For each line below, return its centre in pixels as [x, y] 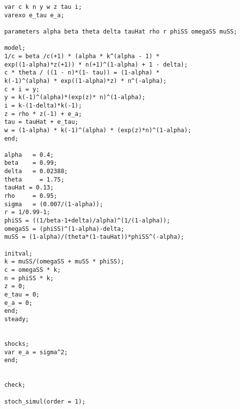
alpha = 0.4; [29, 155]
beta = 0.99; [31, 163]
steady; [17, 319]
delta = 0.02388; [36, 171]
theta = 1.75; [34, 179]
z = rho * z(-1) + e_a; [43, 114]
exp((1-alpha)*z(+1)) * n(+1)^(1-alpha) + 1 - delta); [96, 64]
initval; [18, 253]
